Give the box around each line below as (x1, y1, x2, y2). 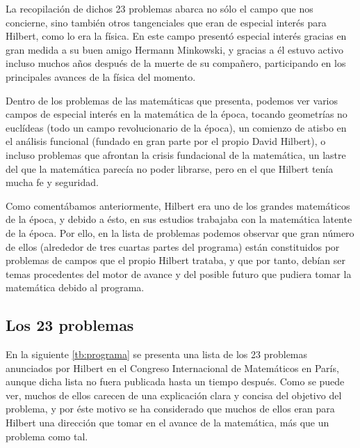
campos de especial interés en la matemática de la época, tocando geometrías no (6, 107, 347, 121)
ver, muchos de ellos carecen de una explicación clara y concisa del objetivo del (6, 387, 342, 402)
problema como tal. (6, 428, 88, 443)
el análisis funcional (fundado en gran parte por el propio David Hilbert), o (6, 134, 326, 148)
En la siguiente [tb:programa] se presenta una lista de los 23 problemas (6, 347, 308, 362)
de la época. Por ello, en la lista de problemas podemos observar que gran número (6, 225, 354, 240)
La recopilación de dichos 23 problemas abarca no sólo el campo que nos (6, 1, 313, 15)
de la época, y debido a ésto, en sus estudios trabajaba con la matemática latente (6, 212, 352, 226)
